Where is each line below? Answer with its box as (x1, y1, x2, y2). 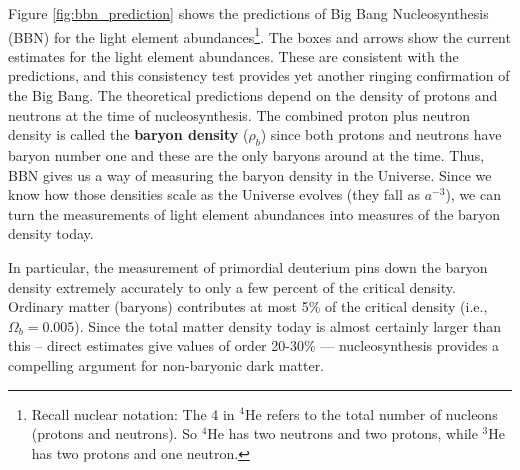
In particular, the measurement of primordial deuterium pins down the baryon (8, 256, 488, 277)
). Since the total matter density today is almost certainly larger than (74, 315, 501, 336)
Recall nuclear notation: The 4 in (31, 403, 235, 424)
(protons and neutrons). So (31, 423, 197, 444)
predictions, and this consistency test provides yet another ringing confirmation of (8, 65, 510, 86)
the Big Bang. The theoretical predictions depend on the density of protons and (8, 85, 498, 106)
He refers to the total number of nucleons (245, 403, 498, 424)
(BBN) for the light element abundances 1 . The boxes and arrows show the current (8, 23, 511, 47)
